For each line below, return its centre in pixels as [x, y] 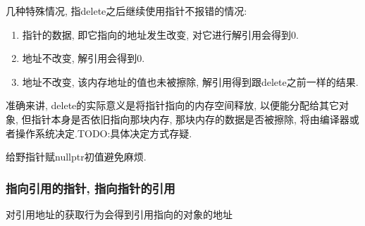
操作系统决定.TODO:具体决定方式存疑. [104, 133]
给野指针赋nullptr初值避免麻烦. [76, 157]
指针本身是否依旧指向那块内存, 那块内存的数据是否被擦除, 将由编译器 [190, 119]
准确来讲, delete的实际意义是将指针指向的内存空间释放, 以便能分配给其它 [172, 105]
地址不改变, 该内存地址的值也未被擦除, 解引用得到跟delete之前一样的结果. [190, 81]
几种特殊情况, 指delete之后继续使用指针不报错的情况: [126, 11]
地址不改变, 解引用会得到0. [83, 58]
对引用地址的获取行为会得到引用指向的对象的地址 [119, 214]
